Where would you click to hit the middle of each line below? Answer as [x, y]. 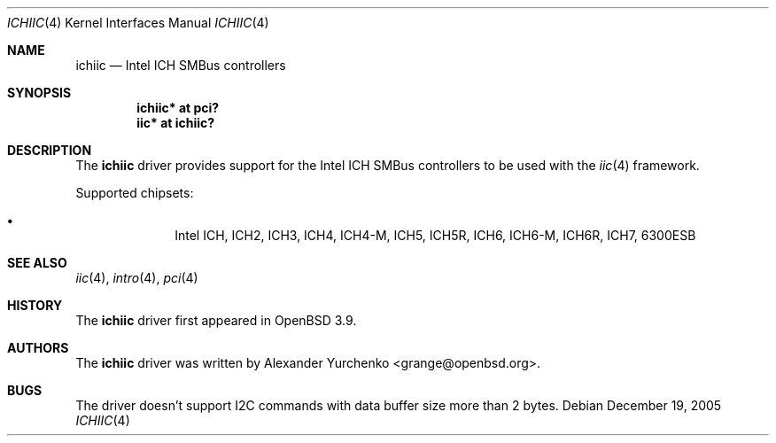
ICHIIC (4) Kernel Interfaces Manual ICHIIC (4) [138, 23]
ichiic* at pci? [178, 108]
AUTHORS [38, 348]
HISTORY [35, 305]
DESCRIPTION [50, 150]
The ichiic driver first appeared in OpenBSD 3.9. [216, 320]
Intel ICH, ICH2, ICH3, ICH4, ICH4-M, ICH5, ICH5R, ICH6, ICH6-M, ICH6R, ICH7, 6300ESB [435, 235]
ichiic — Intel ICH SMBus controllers [181, 65]
